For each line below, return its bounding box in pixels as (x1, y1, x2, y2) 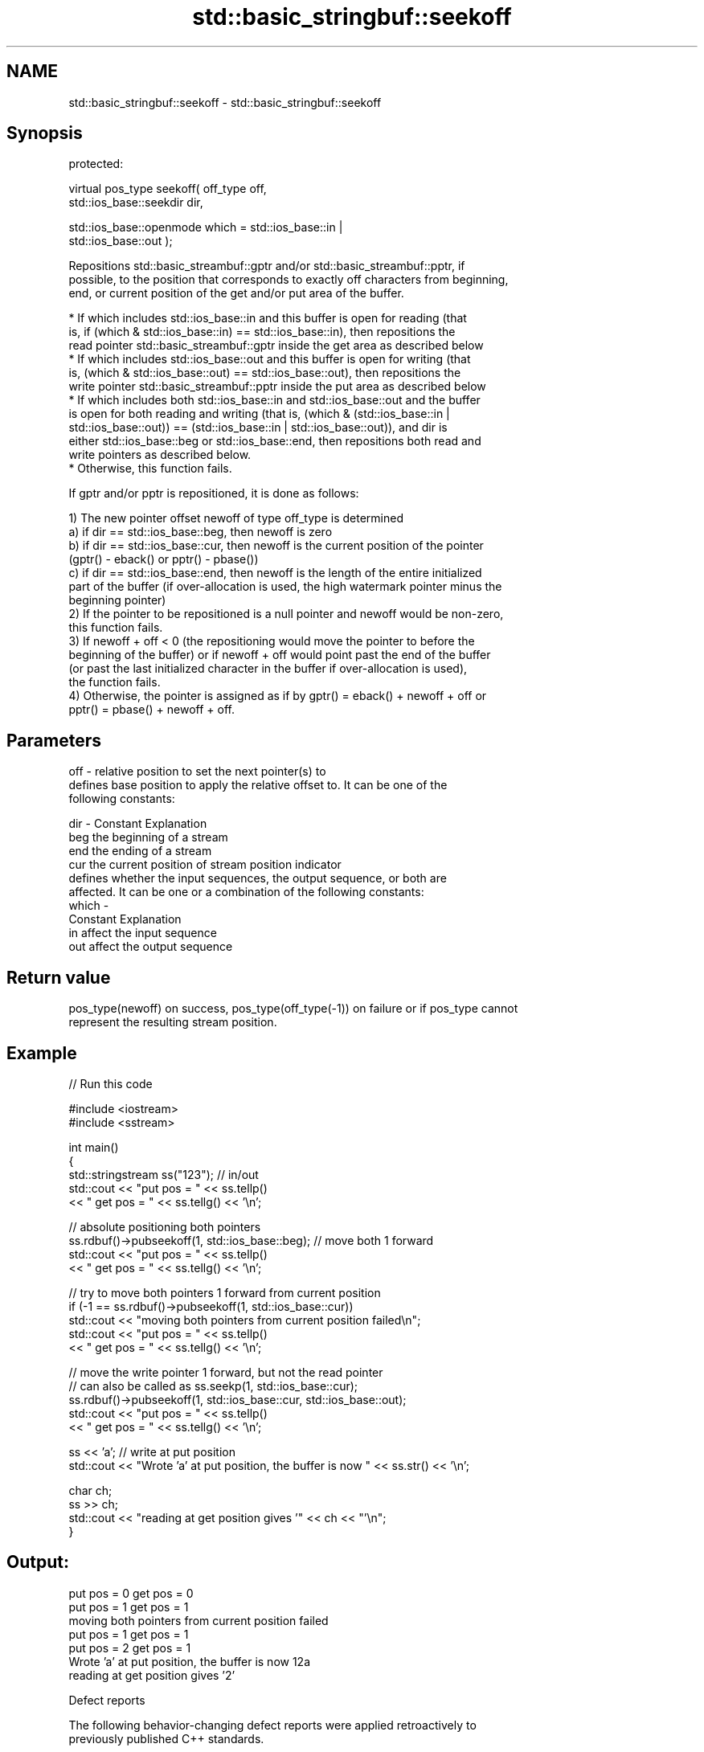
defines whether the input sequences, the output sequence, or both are (68, 871, 447, 886)
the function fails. (68, 675, 161, 690)
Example (6, 1042, 77, 1063)
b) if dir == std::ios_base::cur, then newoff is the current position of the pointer (68, 538, 484, 553)
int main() (68, 1140, 119, 1154)
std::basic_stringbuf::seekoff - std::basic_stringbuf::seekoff (68, 95, 382, 109)
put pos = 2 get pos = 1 (68, 1640, 191, 1655)
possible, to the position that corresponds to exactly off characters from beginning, (68, 272, 509, 287)
